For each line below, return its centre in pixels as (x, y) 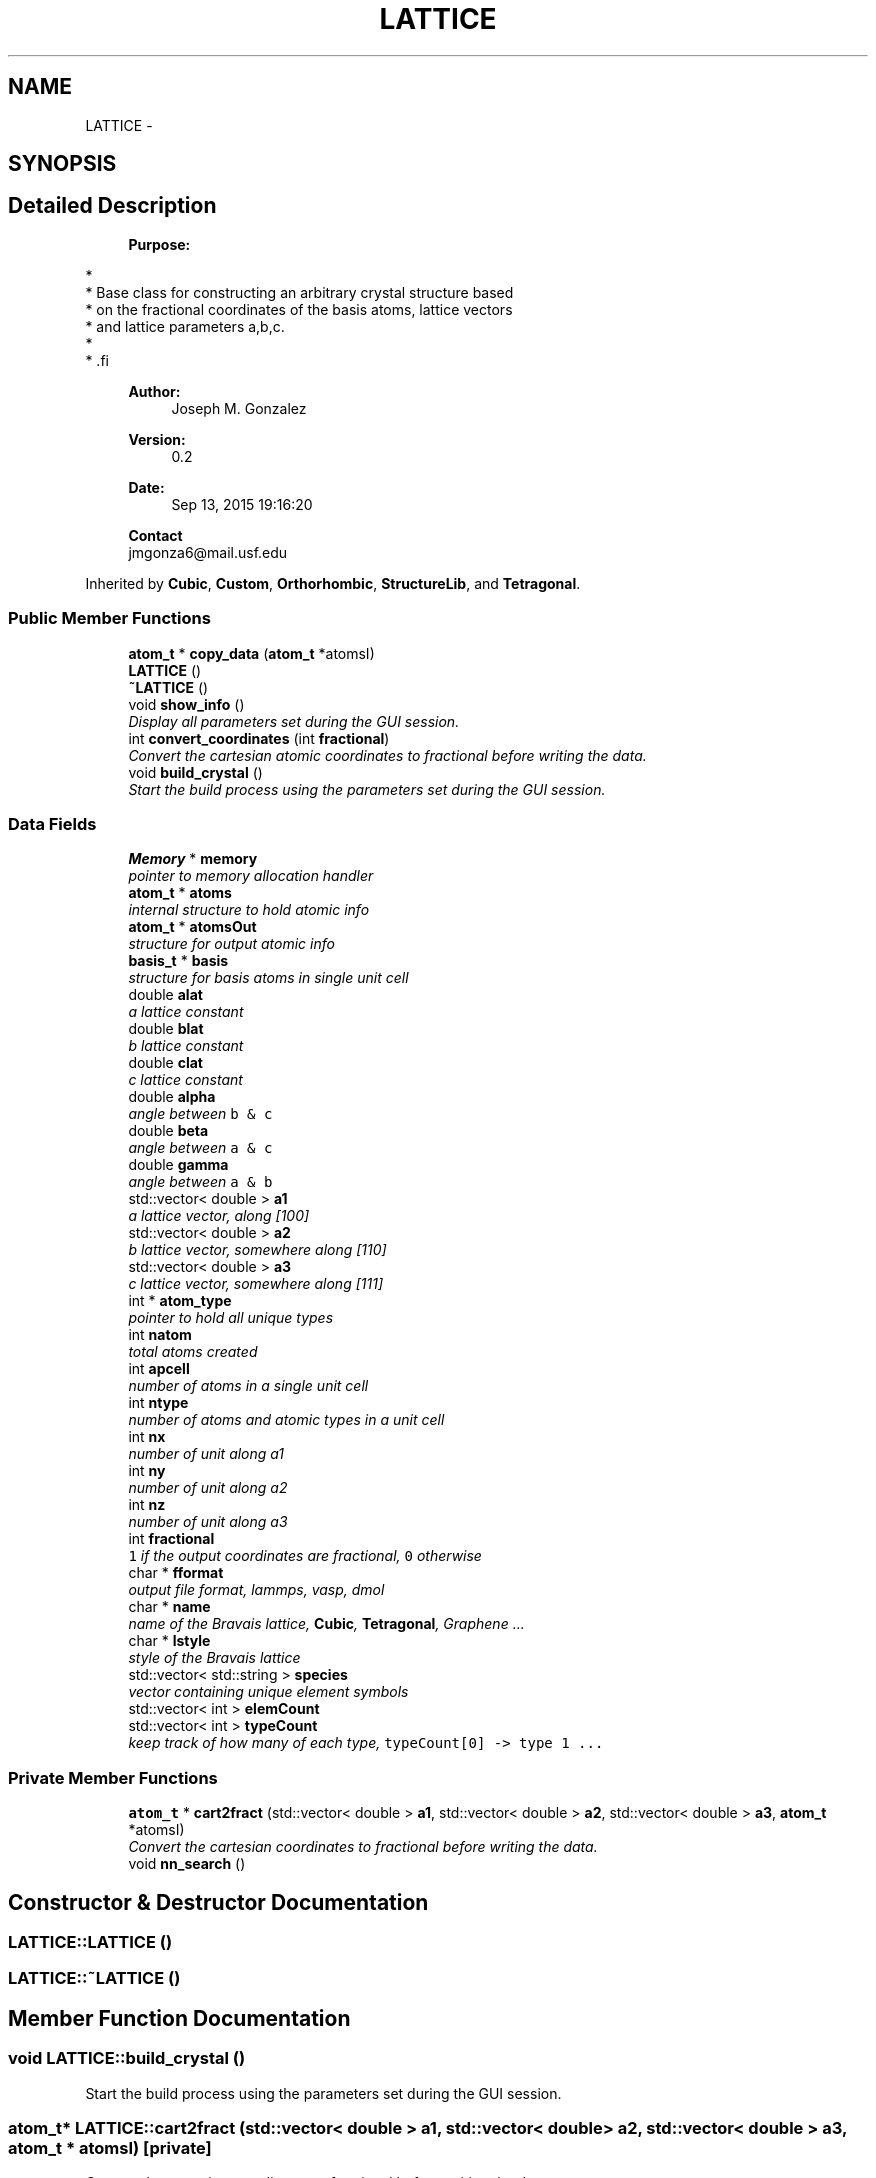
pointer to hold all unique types (231, 1318)
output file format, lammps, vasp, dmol (256, 1590)
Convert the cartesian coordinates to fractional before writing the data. (363, 1847)
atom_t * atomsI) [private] (110, 2147)
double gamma (178, 1165)
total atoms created (193, 1352)
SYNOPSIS (62, 164)
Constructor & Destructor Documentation (218, 1902)
